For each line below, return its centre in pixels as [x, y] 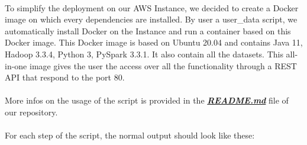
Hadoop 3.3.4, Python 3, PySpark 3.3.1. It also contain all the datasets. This [144, 54]
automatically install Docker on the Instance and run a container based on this [148, 30]
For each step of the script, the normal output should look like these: [130, 135]
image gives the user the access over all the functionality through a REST [163, 65]
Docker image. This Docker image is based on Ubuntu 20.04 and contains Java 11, [154, 42]
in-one [16, 65]
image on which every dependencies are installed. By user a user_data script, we [151, 19]
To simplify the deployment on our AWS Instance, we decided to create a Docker [152, 7]
